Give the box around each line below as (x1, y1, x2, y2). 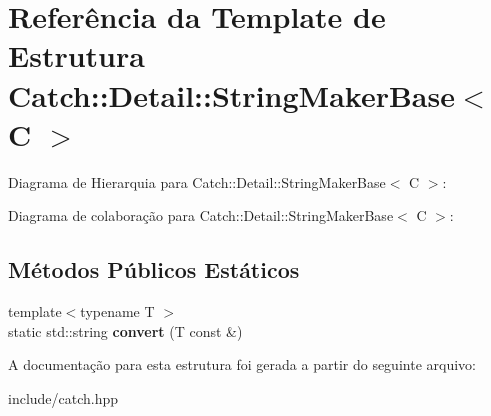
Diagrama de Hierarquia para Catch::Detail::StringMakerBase (8, 171, 386, 192)
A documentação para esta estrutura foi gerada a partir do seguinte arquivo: (8, 354, 476, 375)
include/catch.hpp (8, 387, 119, 408)
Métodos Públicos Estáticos (8, 254, 300, 285)
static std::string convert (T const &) (8, 320, 243, 341)
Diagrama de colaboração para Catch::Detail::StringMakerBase (8, 205, 394, 226)
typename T (80, 301, 155, 322)
